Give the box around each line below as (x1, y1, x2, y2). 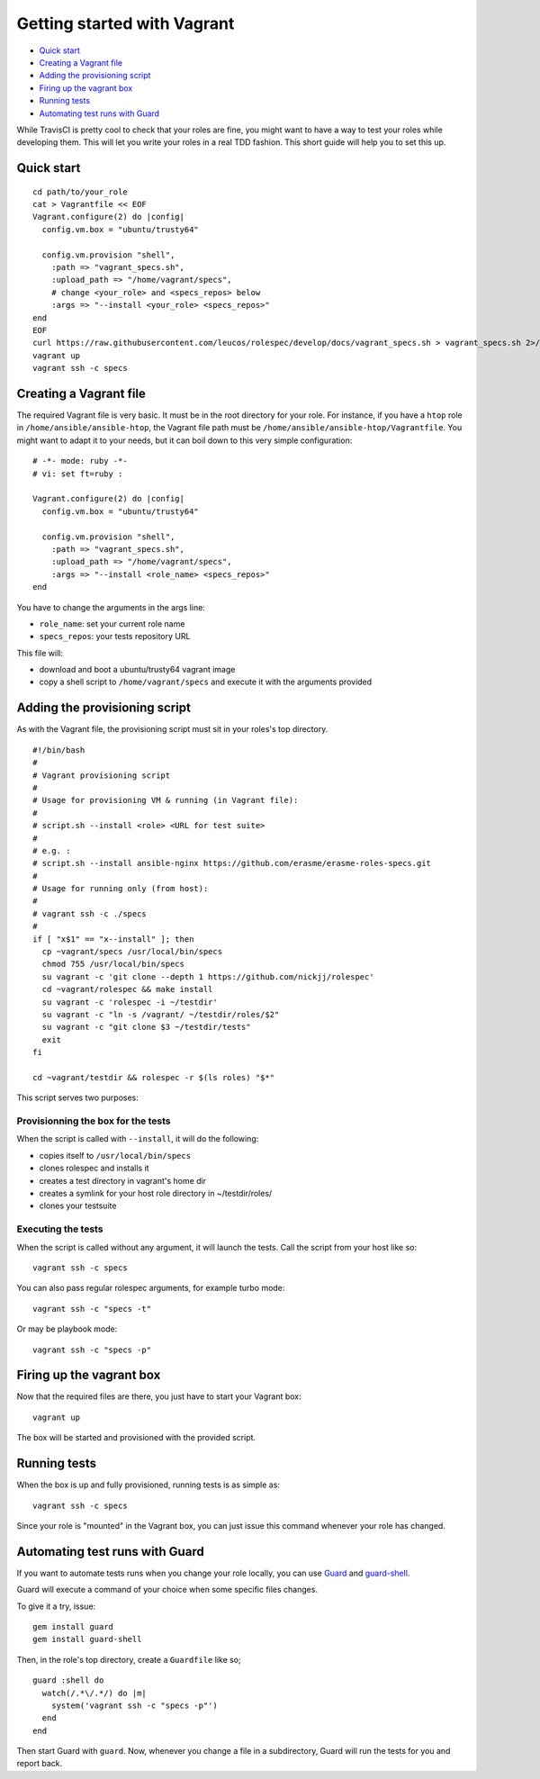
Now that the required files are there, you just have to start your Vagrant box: (16, 1391, 301, 1402)
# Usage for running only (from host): (32, 883, 209, 894)
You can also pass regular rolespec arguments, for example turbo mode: (16, 1283, 285, 1294)
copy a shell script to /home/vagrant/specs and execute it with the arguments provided (39, 676, 373, 688)
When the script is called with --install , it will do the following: (16, 1133, 259, 1144)
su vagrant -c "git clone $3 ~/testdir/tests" (41, 1022, 251, 1033)
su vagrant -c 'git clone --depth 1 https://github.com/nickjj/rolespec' (41, 971, 374, 981)
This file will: (16, 647, 63, 658)
